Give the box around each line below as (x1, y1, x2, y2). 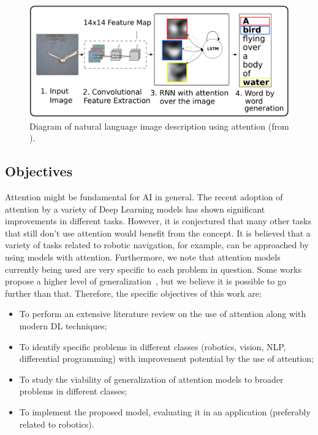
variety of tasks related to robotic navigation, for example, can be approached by (5, 238, 309, 251)
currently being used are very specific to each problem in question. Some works (5, 262, 301, 275)
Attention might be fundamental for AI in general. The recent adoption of (5, 190, 283, 203)
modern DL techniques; (19, 319, 107, 332)
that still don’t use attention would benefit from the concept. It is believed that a (5, 226, 311, 239)
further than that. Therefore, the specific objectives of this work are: (5, 286, 262, 299)
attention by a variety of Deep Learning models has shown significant (5, 202, 265, 215)
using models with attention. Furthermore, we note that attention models (5, 250, 281, 263)
